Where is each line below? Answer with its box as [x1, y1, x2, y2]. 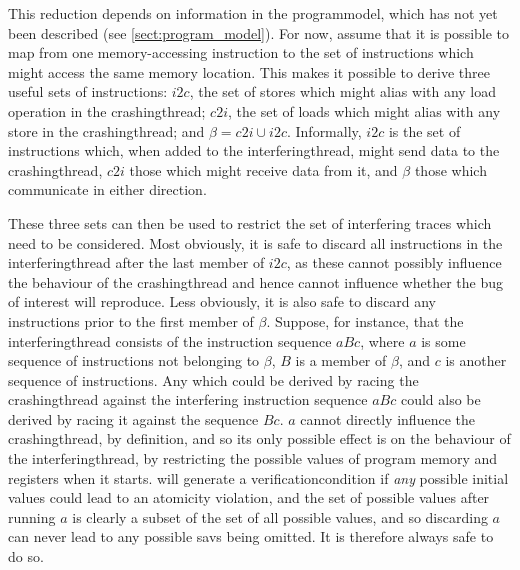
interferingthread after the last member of [8, 252, 265, 273]
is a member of [295, 350, 387, 371]
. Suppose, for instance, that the [266, 310, 464, 331]
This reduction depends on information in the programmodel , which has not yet [8, 3, 498, 23]
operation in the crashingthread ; [8, 100, 206, 121]
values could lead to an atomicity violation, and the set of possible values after [8, 487, 490, 508]
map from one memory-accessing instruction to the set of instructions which [8, 42, 474, 63]
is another [445, 350, 507, 371]
